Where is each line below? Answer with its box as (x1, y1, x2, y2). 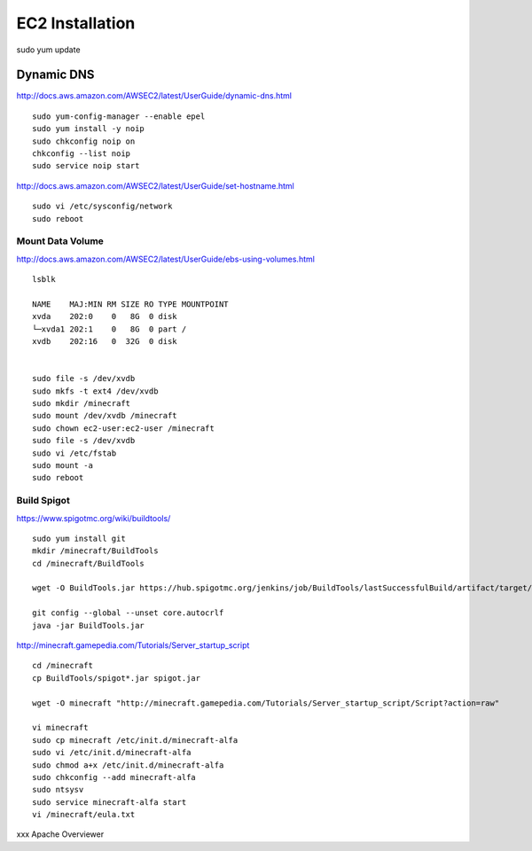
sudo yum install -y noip (32, 124, 145, 134)
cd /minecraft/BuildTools (32, 558, 145, 568)
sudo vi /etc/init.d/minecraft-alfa (32, 747, 192, 758)
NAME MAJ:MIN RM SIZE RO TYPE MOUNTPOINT (32, 299, 230, 309)
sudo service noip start (32, 160, 140, 171)
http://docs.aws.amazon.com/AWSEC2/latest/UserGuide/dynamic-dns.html (16, 90, 293, 101)
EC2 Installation (16, 13, 136, 33)
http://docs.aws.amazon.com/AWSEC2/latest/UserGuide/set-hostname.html (16, 180, 294, 191)
